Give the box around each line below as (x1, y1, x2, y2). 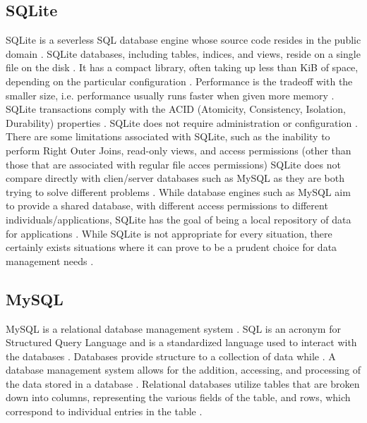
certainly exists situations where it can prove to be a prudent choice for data (6, 240, 337, 255)
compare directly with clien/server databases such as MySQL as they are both (6, 171, 344, 185)
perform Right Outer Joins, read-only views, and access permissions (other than (6, 142, 351, 157)
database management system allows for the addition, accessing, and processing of (6, 362, 361, 377)
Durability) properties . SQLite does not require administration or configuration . (6, 115, 358, 130)
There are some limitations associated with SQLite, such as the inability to (6, 129, 330, 144)
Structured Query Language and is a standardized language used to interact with (6, 335, 357, 350)
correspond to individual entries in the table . (6, 404, 203, 419)
